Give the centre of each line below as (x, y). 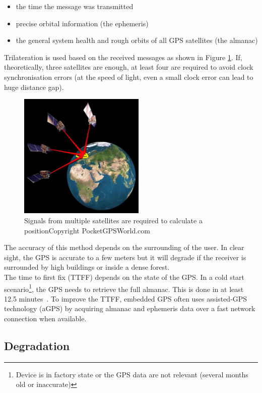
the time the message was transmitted (75, 6)
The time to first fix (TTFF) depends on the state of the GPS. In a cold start (124, 277)
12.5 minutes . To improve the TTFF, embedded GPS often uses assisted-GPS (126, 298)
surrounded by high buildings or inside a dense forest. (87, 267)
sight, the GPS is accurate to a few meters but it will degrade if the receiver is (125, 257)
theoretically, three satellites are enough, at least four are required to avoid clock (129, 67)
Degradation (37, 346)
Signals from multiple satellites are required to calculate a (113, 220)
